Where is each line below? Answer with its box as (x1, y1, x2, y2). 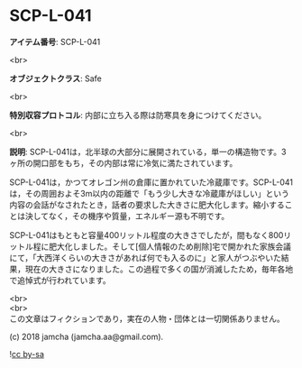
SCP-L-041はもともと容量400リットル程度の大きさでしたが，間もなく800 (9, 229, 284, 240)
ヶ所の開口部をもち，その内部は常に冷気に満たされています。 (9, 157, 238, 168)
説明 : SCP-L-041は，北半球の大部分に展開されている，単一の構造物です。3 (9, 146, 287, 157)
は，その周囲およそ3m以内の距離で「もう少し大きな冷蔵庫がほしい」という (9, 188, 290, 198)
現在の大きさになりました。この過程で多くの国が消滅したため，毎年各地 (24, 263, 294, 274)
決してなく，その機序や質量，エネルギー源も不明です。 (24, 210, 230, 221)
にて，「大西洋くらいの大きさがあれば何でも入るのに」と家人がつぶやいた (9, 252, 282, 262)
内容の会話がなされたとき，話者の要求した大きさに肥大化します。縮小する (9, 199, 286, 210)
